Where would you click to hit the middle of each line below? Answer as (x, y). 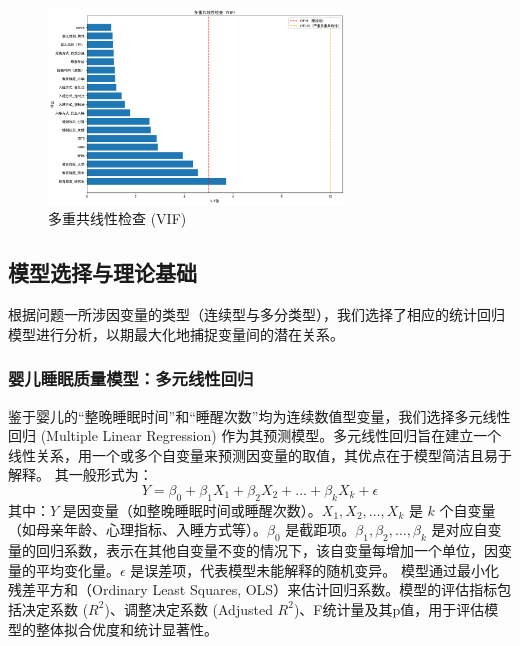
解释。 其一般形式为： (80, 474)
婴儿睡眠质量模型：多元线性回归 (131, 378)
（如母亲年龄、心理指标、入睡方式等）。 (137, 529)
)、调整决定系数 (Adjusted (188, 608)
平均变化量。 (77, 569)
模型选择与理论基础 (102, 272)
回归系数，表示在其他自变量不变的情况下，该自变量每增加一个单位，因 (266, 550)
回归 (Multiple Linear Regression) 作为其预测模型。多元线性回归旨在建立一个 (255, 435)
